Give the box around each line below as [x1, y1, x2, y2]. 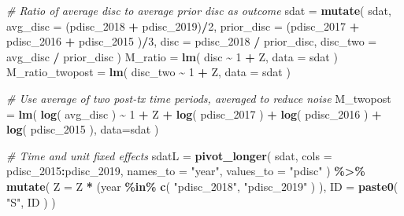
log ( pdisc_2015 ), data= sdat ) [6, 121, 159, 137]
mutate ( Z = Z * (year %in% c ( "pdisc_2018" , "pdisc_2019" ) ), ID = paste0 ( [6, 178, 398, 194]
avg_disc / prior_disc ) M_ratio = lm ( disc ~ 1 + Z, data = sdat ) [6, 48, 338, 64]
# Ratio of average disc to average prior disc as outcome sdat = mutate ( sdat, [6, 2, 391, 18]
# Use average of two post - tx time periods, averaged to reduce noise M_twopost [6, 90, 391, 106]
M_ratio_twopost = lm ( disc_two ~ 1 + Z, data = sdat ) [6, 64, 291, 80]
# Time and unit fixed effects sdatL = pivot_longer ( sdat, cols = [6, 147, 332, 163]
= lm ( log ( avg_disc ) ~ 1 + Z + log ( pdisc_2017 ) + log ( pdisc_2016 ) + [6, 105, 382, 122]
